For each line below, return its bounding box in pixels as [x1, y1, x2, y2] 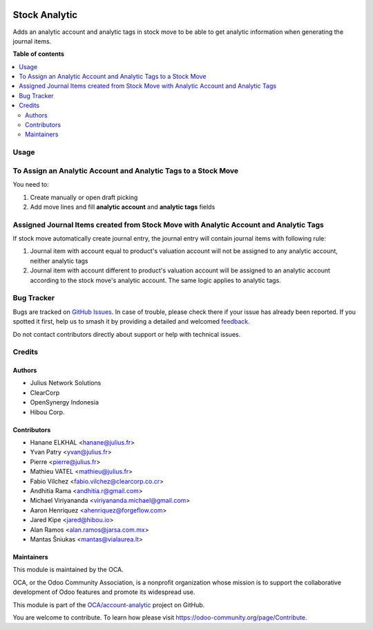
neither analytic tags [30, 257, 88, 265]
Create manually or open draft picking [30, 193, 138, 201]
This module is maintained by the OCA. [12, 566, 124, 574]
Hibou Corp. [30, 408, 65, 416]
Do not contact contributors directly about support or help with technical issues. [12, 330, 241, 338]
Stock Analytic [12, 9, 78, 21]
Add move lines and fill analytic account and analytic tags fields [30, 203, 216, 211]
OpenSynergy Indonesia [30, 398, 99, 407]
